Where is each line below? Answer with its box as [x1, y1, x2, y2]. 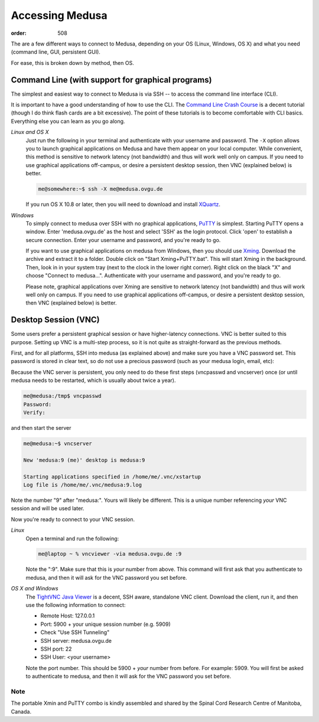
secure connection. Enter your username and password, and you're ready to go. [25, 236, 221, 243]
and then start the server [11, 424, 71, 432]
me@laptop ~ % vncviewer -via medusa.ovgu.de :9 [38, 551, 182, 557]
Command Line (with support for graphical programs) [11, 74, 212, 85]
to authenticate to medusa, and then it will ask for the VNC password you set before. [25, 673, 232, 680]
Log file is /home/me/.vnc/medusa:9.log [23, 481, 142, 488]
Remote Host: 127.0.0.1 [40, 612, 95, 619]
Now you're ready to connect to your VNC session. [11, 515, 135, 522]
